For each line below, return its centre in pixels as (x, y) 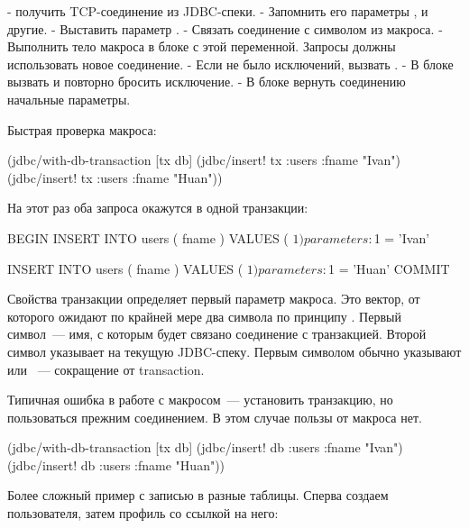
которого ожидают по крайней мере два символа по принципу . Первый (204, 316)
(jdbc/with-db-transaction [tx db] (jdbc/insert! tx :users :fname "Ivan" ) (204, 160)
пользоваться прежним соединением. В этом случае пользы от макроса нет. (215, 417)
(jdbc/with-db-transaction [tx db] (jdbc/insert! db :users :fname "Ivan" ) (205, 447)
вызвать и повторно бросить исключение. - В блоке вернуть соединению (207, 82)
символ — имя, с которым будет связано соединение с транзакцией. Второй (217, 334)
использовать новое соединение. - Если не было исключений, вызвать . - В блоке (230, 64)
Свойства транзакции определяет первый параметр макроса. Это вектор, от (214, 299)
